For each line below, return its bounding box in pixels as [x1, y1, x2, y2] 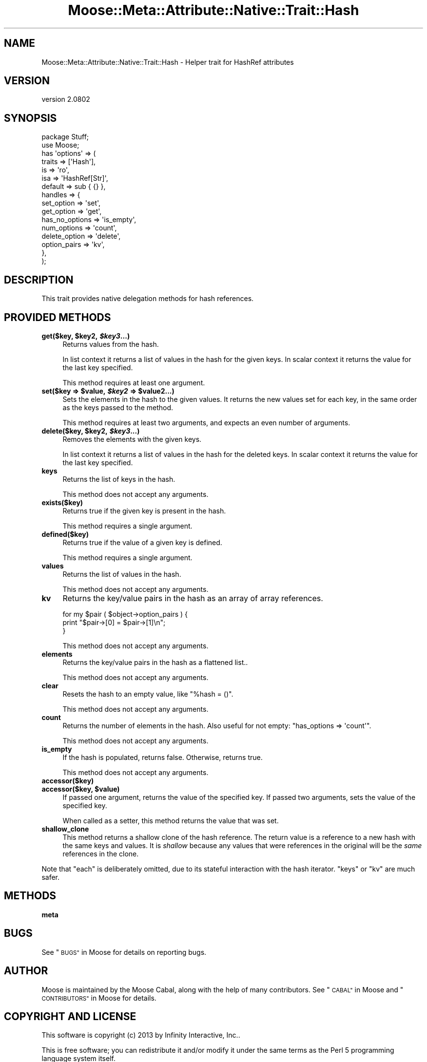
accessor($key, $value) [41, 784, 120, 793]
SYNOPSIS [4, 112, 57, 124]
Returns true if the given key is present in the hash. [62, 506, 226, 515]
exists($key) [41, 498, 83, 507]
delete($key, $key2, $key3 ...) [41, 426, 140, 435]
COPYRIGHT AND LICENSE [4, 1010, 136, 1023]
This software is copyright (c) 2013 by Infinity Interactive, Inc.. [41, 1031, 240, 1040]
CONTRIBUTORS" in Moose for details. [41, 993, 156, 1002]
